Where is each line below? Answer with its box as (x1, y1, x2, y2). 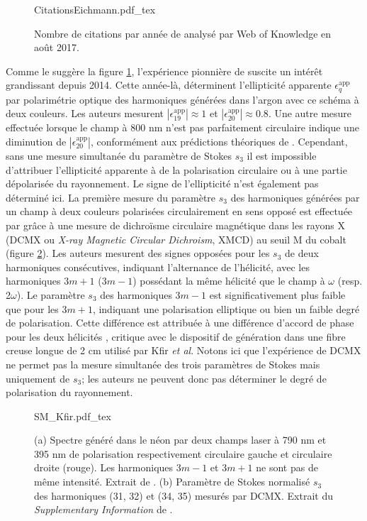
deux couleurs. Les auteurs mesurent (6, 106, 164, 121)
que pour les (6, 301, 59, 316)
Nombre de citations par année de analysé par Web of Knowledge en (34, 26, 332, 40)
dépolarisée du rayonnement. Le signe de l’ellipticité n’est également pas (6, 176, 319, 191)
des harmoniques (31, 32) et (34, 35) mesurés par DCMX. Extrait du (34, 488, 334, 503)
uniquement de (6, 371, 70, 385)
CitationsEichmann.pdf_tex (34, 2, 156, 16)
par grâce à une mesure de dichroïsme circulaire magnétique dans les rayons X (6, 217, 345, 232)
